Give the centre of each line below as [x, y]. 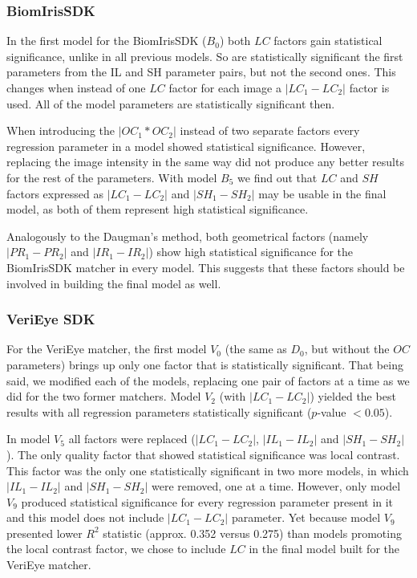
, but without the [347, 349]
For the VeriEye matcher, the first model [107, 349]
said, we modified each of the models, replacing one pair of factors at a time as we [208, 380]
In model [28, 439]
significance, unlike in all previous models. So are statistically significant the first [205, 56]
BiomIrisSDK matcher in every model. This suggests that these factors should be [206, 267]
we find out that [277, 177]
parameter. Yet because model [306, 517]
